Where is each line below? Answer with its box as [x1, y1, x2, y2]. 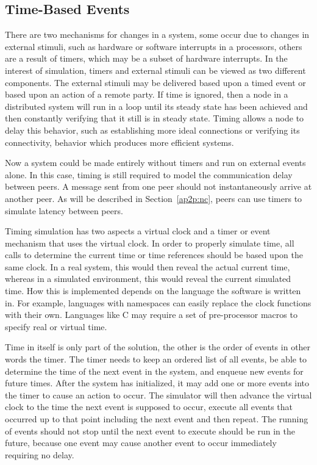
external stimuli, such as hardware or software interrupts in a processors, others [5, 40, 302, 52]
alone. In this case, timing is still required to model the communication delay [5, 168, 293, 181]
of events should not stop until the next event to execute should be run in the [5, 424, 295, 437]
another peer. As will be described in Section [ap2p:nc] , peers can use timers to [5, 192, 302, 204]
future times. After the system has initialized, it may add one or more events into [5, 377, 310, 389]
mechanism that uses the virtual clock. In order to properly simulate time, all [5, 236, 294, 249]
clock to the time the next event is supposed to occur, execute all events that [5, 400, 293, 413]
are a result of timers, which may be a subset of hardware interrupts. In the [5, 52, 288, 65]
